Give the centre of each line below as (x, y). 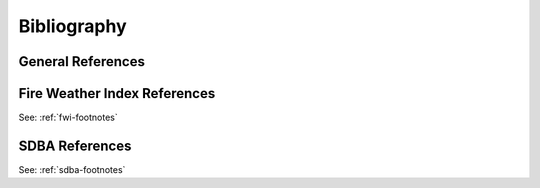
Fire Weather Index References (117, 93)
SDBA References (75, 145)
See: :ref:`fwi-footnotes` (68, 117)
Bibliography (72, 26)
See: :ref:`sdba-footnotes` (72, 169)
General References (81, 61)
